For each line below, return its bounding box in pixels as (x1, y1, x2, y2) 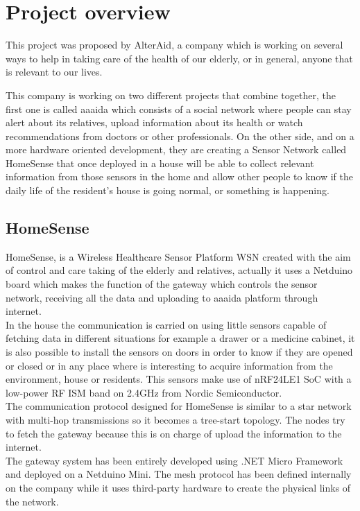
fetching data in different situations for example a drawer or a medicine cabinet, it (6, 331, 355, 345)
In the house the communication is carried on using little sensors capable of (6, 317, 327, 331)
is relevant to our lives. (6, 64, 103, 79)
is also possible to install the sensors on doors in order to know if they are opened (6, 345, 353, 359)
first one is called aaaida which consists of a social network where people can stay (6, 101, 352, 116)
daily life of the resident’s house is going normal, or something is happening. (6, 183, 329, 198)
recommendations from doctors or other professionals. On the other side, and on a (6, 128, 354, 143)
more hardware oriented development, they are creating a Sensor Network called (6, 142, 347, 157)
